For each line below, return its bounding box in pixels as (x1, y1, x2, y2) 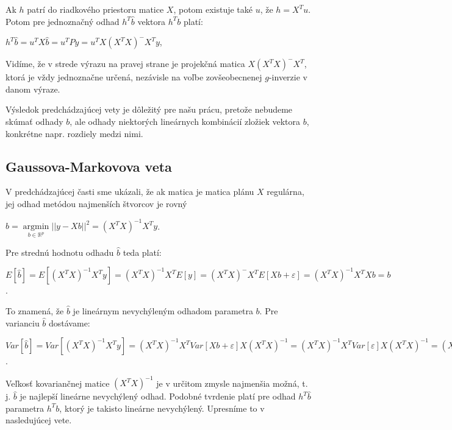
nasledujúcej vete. (5, 414, 72, 426)
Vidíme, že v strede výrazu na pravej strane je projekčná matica (5, 57, 245, 70)
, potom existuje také (173, 3, 253, 15)
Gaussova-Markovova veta (5, 157, 172, 175)
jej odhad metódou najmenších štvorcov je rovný (5, 197, 187, 210)
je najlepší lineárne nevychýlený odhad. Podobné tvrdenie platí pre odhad (20, 390, 296, 403)
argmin (23, 222, 49, 231)
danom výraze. (5, 82, 60, 95)
